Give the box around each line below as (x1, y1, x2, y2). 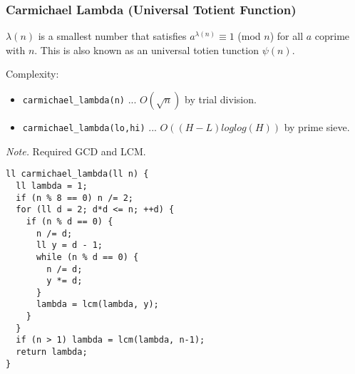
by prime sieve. (284, 120, 350, 134)
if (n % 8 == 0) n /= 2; (16, 192, 133, 203)
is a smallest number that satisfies (38, 28, 187, 43)
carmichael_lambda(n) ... (22, 92, 137, 106)
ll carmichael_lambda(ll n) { (6, 169, 149, 180)
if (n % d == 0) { (26, 216, 113, 227)
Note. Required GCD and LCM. (6, 143, 146, 158)
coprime (314, 28, 350, 43)
